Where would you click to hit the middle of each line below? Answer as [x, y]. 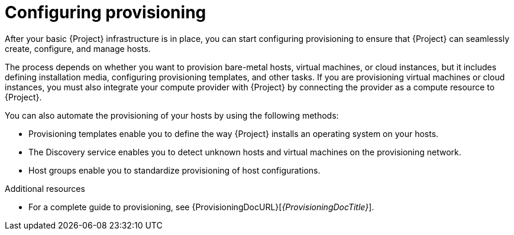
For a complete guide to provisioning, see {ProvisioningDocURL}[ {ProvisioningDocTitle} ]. [201, 207]
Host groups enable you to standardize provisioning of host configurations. [174, 170]
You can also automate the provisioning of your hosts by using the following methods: [172, 115]
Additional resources [45, 188]
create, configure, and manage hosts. [78, 48]
